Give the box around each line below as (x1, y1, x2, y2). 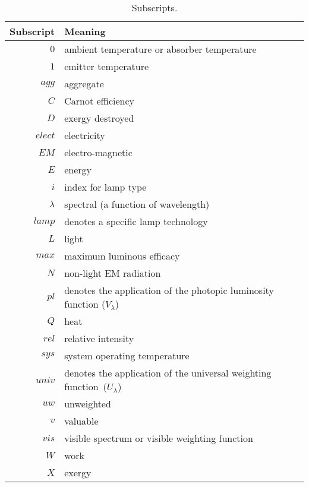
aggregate (64, 77, 104, 90)
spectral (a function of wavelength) (64, 197, 210, 211)
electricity (64, 128, 105, 142)
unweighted (64, 397, 111, 410)
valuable (64, 414, 99, 428)
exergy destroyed (64, 111, 134, 125)
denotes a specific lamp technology (64, 214, 208, 228)
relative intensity (64, 331, 134, 345)
